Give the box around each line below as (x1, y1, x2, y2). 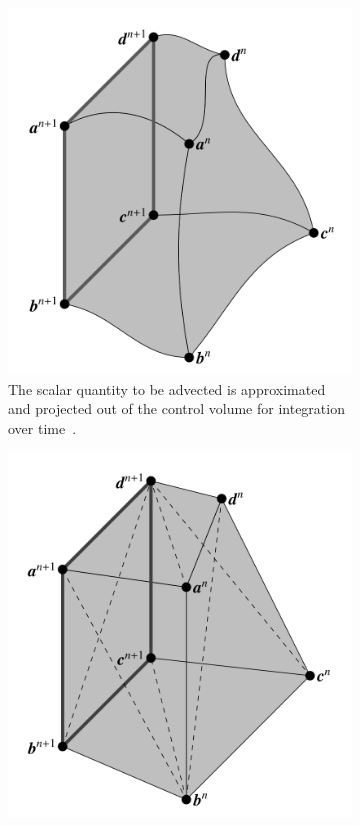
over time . (8, 417, 77, 438)
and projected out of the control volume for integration (8, 398, 345, 419)
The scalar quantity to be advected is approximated (8, 378, 326, 399)
